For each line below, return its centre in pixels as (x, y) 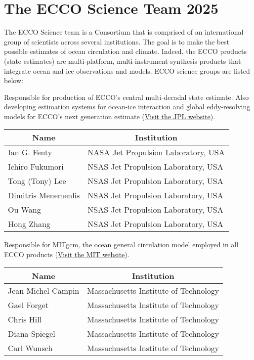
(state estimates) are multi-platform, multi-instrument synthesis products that (123, 61)
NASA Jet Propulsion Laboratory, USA (156, 152)
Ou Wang (24, 210)
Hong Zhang (29, 224)
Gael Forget (28, 305)
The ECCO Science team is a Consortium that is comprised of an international (124, 32)
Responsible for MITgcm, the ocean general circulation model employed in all (121, 245)
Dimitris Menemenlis (44, 195)
